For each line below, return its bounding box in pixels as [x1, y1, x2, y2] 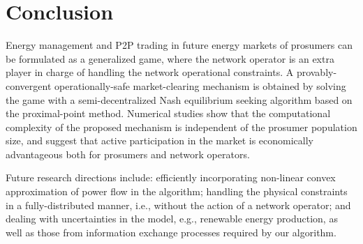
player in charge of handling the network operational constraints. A [6, 65, 294, 79]
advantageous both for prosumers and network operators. [6, 146, 250, 161]
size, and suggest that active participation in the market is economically [6, 133, 313, 148]
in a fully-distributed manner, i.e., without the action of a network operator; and [6, 197, 351, 212]
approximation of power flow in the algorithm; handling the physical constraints [6, 184, 348, 199]
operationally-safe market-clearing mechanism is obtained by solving [54, 78, 346, 93]
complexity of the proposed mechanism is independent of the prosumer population [6, 119, 357, 134]
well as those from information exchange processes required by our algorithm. [6, 224, 336, 239]
